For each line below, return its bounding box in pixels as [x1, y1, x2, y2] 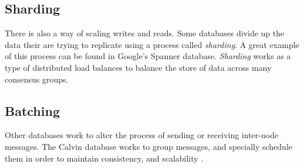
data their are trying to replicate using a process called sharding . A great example [5, 38, 299, 50]
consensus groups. [5, 73, 69, 85]
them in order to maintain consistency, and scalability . [5, 152, 204, 164]
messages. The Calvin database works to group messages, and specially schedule [5, 140, 292, 152]
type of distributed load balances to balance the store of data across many [5, 61, 272, 73]
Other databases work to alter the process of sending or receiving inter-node [5, 129, 279, 141]
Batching [5, 101, 60, 119]
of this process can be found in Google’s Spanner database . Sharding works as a [5, 50, 291, 62]
